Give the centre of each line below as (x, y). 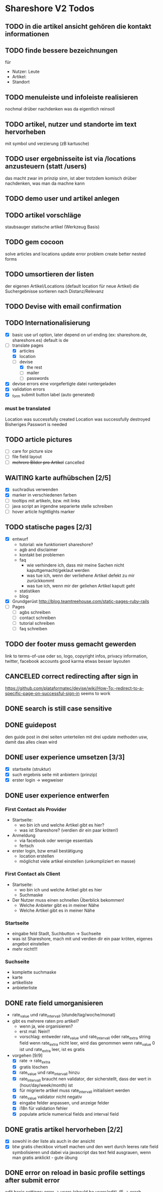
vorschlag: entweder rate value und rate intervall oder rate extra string (85, 1037)
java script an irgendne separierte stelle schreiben (62, 506)
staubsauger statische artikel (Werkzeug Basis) (52, 227)
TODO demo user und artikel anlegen (62, 199)
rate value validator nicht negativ (51, 1097)
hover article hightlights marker (43, 512)
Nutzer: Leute (26, 71)
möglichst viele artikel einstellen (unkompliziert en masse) (77, 861)
